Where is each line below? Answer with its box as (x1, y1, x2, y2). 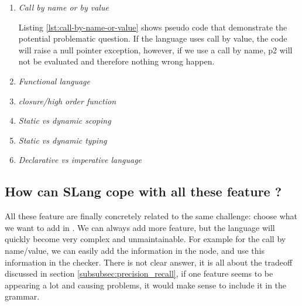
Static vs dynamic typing (18, 134, 107, 146)
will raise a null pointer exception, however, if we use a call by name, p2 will (18, 43, 293, 56)
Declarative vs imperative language (18, 154, 142, 166)
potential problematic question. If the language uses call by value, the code (18, 32, 287, 45)
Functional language (18, 74, 91, 87)
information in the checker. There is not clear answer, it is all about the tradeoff (5, 256, 293, 268)
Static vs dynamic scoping (18, 114, 111, 127)
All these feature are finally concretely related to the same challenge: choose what (5, 210, 298, 222)
